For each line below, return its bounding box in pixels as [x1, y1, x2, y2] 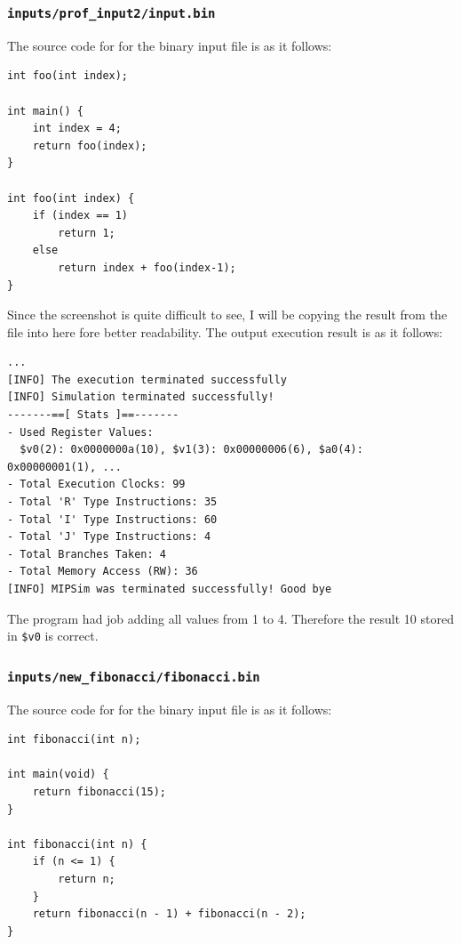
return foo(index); [32, 139, 147, 152]
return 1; [58, 226, 115, 239]
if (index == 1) [32, 209, 129, 222]
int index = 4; [32, 122, 122, 135]
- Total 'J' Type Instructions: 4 [7, 530, 211, 544]
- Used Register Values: [7, 425, 154, 439]
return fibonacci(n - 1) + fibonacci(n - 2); [32, 908, 306, 921]
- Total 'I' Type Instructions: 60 [7, 512, 218, 526]
